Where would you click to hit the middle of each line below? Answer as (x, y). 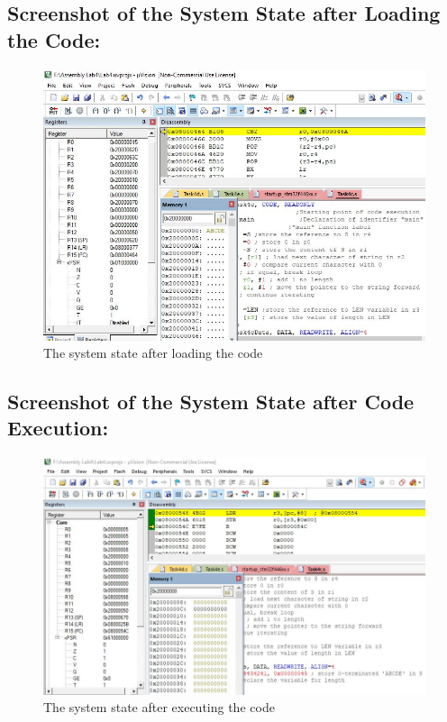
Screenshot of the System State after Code (211, 402)
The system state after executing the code (159, 707)
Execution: (58, 428)
